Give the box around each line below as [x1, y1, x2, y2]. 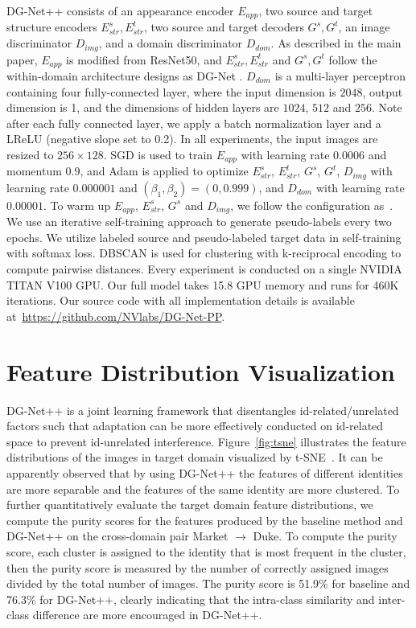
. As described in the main [270, 35, 402, 51]
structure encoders [6, 18, 97, 35]
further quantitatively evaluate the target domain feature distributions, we [6, 496, 373, 513]
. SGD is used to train [103, 146, 213, 162]
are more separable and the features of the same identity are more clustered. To [6, 480, 400, 497]
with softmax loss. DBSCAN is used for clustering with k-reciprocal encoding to [6, 244, 402, 261]
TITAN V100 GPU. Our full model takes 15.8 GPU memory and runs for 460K [6, 276, 399, 293]
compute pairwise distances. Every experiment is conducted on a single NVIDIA [6, 261, 402, 277]
